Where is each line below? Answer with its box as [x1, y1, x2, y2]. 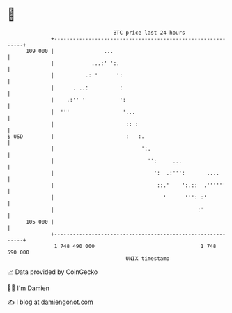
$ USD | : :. [7, 132, 145, 140]
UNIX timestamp [125, 254, 170, 262]
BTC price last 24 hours [113, 29, 186, 36]
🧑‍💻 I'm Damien [7, 284, 50, 292]
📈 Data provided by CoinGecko [7, 268, 98, 276]
